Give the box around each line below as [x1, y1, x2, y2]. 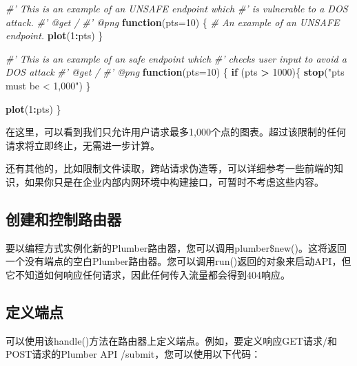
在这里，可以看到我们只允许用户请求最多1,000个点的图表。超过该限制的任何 [6, 125, 346, 139]
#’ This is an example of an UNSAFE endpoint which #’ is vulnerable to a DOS [6, 1, 348, 15]
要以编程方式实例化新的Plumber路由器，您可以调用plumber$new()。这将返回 [6, 240, 347, 255]
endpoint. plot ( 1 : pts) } [6, 28, 103, 43]
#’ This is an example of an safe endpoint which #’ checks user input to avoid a [6, 51, 347, 65]
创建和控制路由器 [6, 208, 121, 229]
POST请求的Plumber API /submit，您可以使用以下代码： [6, 347, 261, 361]
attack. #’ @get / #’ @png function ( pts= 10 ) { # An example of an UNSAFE [6, 14, 340, 29]
